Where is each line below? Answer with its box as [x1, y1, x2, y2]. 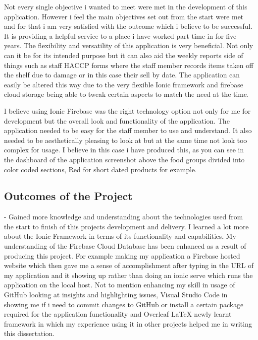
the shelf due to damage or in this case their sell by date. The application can [4, 69, 240, 80]
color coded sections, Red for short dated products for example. [4, 164, 197, 174]
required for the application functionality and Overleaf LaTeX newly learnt [4, 309, 232, 319]
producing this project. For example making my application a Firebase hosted [4, 250, 240, 261]
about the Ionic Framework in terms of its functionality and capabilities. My [4, 231, 236, 241]
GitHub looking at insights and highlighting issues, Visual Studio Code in [4, 289, 228, 300]
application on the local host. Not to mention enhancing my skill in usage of [4, 279, 235, 290]
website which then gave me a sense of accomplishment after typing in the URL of [4, 260, 254, 271]
